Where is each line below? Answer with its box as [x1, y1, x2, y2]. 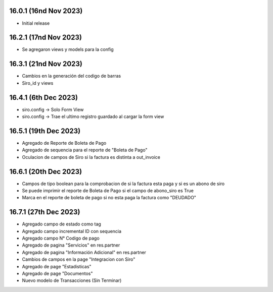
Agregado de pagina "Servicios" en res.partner [22, 242, 120, 248]
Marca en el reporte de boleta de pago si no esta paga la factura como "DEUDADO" [22, 195, 197, 201]
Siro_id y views [22, 80, 54, 86]
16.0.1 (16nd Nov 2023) [9, 7, 83, 15]
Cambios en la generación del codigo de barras [22, 73, 121, 79]
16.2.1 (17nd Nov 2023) [9, 33, 82, 42]
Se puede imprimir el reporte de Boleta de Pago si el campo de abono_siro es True [22, 188, 194, 194]
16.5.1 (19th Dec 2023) [9, 127, 81, 135]
